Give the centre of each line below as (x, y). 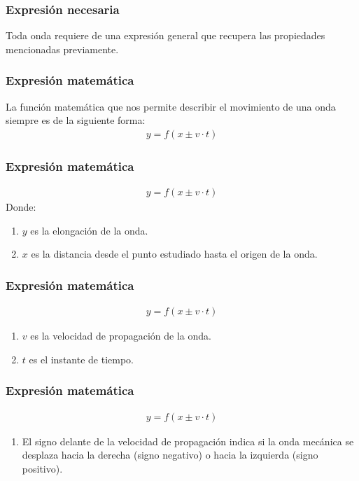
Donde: (21, 207)
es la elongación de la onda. (89, 230)
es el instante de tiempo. (81, 359)
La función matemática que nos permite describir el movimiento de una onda (171, 106)
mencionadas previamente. (62, 49)
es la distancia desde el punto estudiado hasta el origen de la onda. (174, 254)
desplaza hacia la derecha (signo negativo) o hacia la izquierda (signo (170, 455)
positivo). (42, 468)
